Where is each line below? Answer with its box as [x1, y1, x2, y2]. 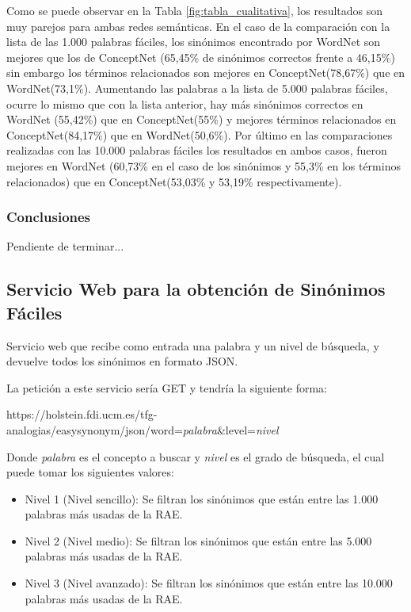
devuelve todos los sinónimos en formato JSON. [6, 353, 238, 369]
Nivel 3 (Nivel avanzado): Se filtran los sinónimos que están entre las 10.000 [25, 575, 393, 591]
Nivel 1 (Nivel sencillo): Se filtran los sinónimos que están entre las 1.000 [25, 490, 379, 507]
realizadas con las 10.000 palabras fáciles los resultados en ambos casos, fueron [6, 142, 387, 159]
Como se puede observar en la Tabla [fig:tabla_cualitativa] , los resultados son [6, 2, 383, 18]
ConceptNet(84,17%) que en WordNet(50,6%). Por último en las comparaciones [6, 126, 393, 143]
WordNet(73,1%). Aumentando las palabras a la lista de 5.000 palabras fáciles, [6, 79, 388, 96]
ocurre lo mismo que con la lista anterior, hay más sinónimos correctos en [6, 95, 363, 112]
